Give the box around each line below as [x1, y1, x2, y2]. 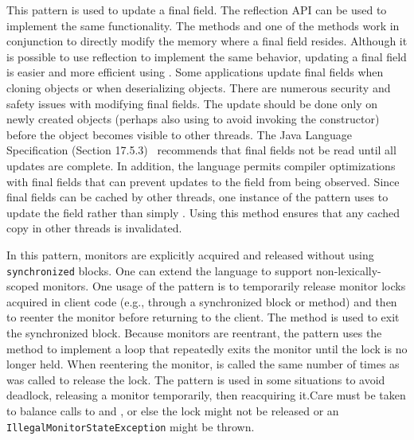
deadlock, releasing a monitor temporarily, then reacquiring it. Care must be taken [6, 387, 406, 403]
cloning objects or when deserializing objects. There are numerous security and [6, 79, 391, 95]
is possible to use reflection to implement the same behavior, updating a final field [6, 48, 407, 64]
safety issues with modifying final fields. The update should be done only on [6, 95, 378, 111]
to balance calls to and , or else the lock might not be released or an [6, 402, 339, 419]
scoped [6, 278, 39, 294]
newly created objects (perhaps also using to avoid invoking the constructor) [6, 111, 380, 127]
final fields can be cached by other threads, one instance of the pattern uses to [6, 189, 389, 205]
